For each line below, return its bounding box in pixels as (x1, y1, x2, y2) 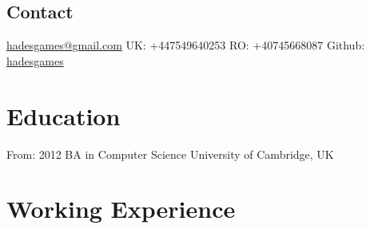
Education (6, 99, 121, 132)
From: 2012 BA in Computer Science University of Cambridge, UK (6, 145, 334, 162)
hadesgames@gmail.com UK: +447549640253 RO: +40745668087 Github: (6, 37, 365, 53)
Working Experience (6, 192, 236, 225)
